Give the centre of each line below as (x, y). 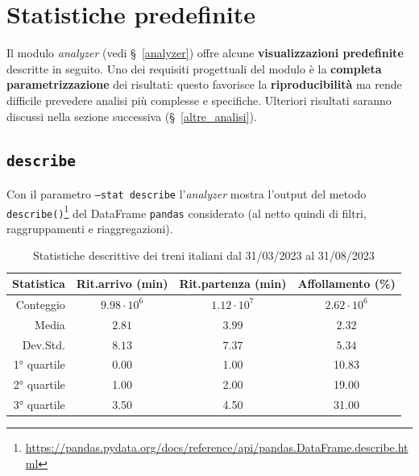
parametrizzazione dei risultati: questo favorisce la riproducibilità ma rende (204, 84)
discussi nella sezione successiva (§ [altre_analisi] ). (132, 116)
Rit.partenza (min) (233, 284)
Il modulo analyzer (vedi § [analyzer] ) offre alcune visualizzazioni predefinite (205, 53)
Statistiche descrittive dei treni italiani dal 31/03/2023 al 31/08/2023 (203, 255)
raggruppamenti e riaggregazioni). (90, 228)
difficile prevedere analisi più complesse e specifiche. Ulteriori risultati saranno (199, 100)
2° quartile (39, 384)
